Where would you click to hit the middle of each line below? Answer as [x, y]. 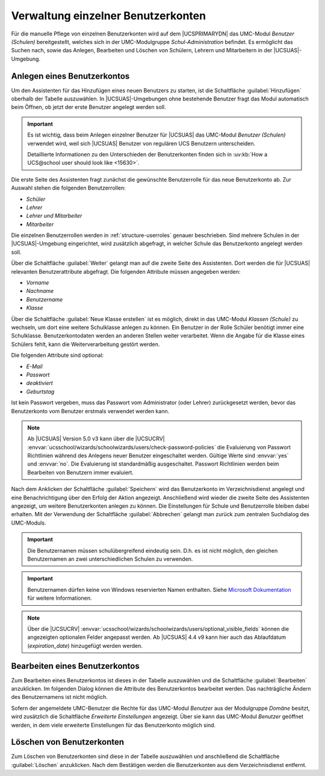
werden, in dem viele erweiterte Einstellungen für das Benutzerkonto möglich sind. [113, 725]
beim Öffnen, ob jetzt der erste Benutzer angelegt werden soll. [88, 107]
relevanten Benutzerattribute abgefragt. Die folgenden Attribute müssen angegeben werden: [126, 271]
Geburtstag [40, 392]
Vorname [38, 283]
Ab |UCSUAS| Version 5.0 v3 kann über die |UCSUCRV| [96, 439]
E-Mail [34, 366]
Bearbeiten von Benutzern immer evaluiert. [80, 472]
